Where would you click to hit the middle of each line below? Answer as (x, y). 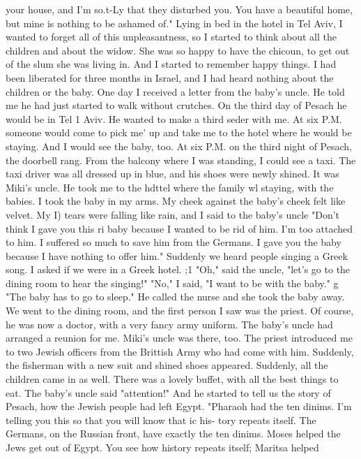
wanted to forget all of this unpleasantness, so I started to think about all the (171, 37)
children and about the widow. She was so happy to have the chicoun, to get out (178, 50)
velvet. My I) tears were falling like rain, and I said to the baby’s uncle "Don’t (173, 214)
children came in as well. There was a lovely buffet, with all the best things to (172, 379)
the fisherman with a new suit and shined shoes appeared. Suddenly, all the (167, 365)
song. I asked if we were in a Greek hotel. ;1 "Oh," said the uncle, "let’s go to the (178, 269)
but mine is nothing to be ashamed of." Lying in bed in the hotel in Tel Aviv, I (174, 23)
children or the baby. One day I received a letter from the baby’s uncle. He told (175, 91)
